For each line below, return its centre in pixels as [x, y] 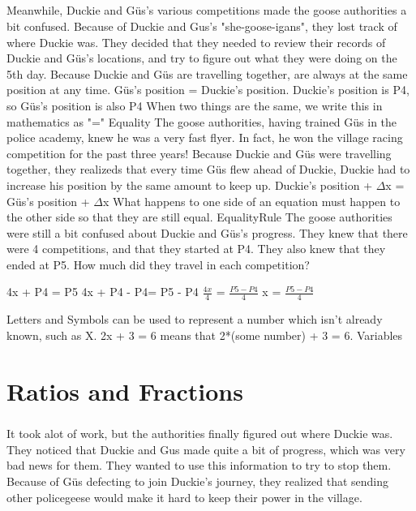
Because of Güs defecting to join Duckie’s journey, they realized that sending [198, 481]
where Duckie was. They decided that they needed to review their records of [196, 42]
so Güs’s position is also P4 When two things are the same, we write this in [195, 105]
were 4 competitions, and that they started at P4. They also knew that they [196, 249]
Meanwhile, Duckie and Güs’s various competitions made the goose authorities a [207, 10]
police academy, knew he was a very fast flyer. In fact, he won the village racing [205, 137]
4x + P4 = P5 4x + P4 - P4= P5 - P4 [103, 292]
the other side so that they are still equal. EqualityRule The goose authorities [199, 217]
